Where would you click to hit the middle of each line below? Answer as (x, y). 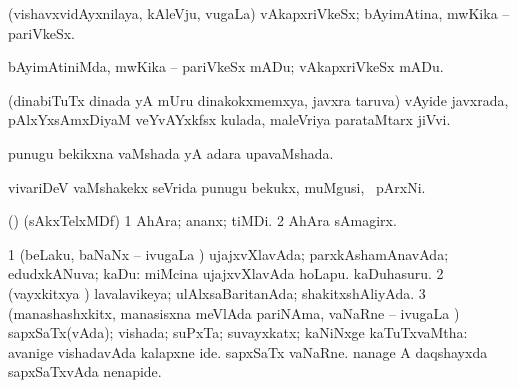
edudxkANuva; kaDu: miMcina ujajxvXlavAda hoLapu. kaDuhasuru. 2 (226, 273)
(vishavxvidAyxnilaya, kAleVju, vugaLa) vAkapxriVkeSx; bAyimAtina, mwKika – (259, 13)
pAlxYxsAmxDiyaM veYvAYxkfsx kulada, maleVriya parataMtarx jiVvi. (229, 119)
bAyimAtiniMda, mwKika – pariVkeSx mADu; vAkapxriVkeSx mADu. (226, 66)
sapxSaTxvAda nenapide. (85, 371)
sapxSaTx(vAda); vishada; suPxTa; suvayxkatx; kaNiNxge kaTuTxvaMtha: (238, 332)
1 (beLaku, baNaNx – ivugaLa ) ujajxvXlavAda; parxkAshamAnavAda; (228, 253)
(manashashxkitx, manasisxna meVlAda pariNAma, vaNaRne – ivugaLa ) (234, 312)
